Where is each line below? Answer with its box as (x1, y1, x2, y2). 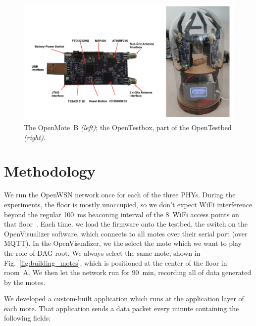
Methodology (4, 161, 96, 181)
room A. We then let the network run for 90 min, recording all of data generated (4, 267, 252, 278)
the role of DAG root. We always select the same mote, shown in (4, 247, 201, 258)
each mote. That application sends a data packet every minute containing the (4, 303, 239, 313)
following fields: (4, 313, 51, 323)
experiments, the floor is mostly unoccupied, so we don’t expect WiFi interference (4, 199, 253, 209)
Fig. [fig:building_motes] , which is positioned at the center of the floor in (4, 257, 227, 268)
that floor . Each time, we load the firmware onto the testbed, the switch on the (4, 219, 248, 229)
